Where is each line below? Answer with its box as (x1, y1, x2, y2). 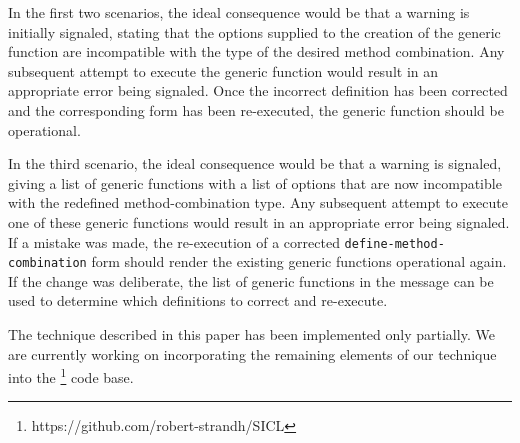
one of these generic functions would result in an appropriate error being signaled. (8, 211, 510, 232)
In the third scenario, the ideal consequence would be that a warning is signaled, (8, 153, 502, 174)
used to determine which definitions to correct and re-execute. (8, 290, 388, 311)
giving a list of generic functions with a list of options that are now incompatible (8, 172, 502, 193)
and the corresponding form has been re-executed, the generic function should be (8, 99, 504, 120)
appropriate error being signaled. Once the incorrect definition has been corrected (8, 80, 508, 101)
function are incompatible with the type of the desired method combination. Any (8, 41, 505, 62)
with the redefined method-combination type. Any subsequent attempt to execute (8, 192, 508, 213)
